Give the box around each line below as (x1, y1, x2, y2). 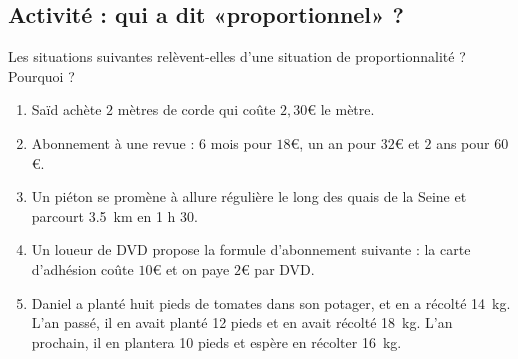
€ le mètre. (307, 99, 375, 120)
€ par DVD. (240, 258, 315, 279)
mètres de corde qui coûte (117, 99, 276, 120)
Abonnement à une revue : (31, 132, 195, 153)
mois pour (210, 132, 272, 153)
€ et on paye (152, 258, 230, 279)
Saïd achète (31, 99, 102, 120)
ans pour (436, 132, 490, 153)
